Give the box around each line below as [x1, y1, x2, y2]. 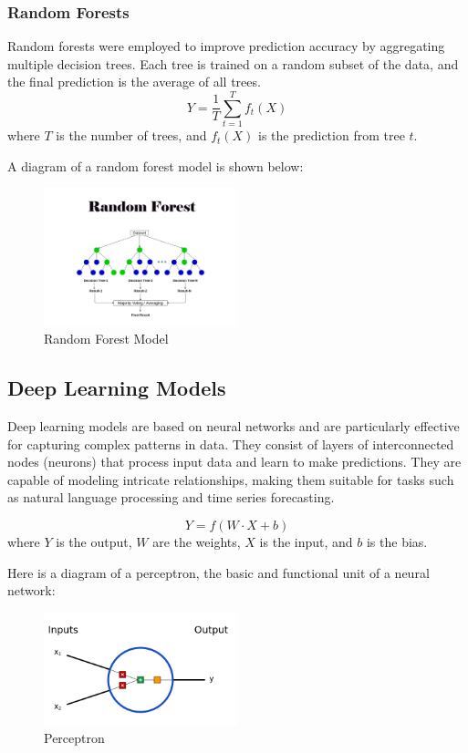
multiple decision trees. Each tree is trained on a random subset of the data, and [7, 54, 459, 73]
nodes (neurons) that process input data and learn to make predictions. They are [7, 452, 462, 471]
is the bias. [366, 532, 428, 551]
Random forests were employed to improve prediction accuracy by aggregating [7, 36, 445, 56]
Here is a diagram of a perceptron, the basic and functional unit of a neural [7, 562, 430, 582]
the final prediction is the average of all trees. [7, 72, 261, 91]
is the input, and [259, 532, 353, 551]
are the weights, [152, 532, 241, 551]
